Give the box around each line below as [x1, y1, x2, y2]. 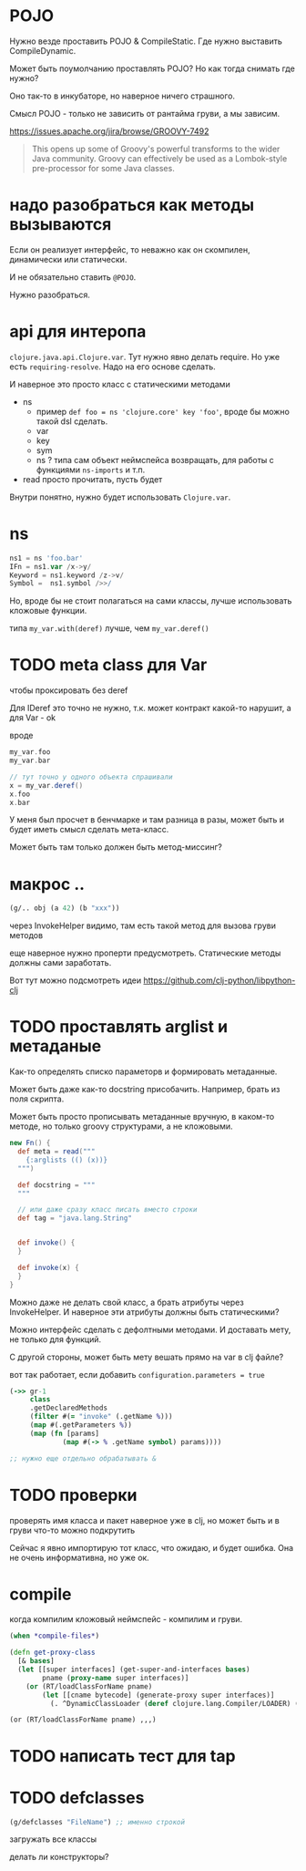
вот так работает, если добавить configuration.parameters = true [9, 1369, 266, 1380]
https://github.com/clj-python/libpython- [143, 975, 296, 986]
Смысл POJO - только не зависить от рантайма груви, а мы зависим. [9, 108, 280, 119]
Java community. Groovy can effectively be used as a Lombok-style [31, 152, 288, 164]
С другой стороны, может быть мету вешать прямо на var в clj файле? [9, 1351, 284, 1362]
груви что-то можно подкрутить [9, 1525, 135, 1535]
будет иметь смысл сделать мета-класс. [9, 824, 169, 835]
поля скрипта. [9, 1093, 65, 1104]
